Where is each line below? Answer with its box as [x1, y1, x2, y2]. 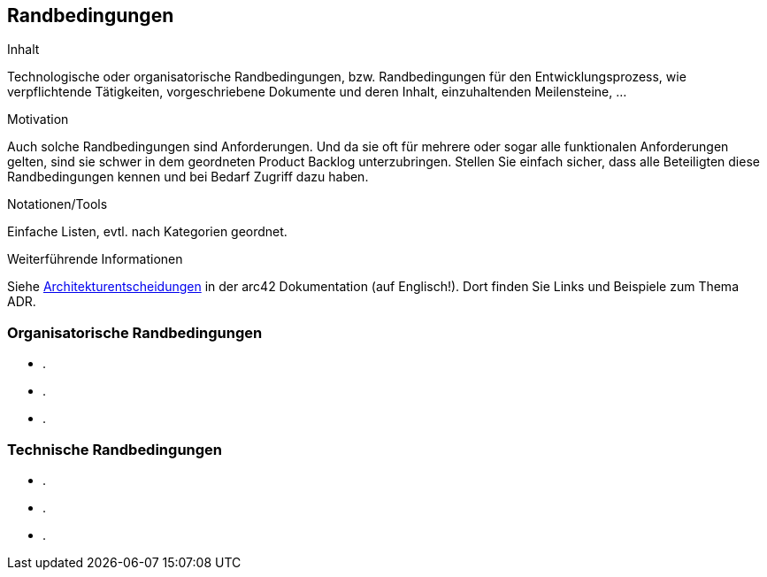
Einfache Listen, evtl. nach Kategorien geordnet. [7, 224, 288, 240]
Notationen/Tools [7, 196, 108, 212]
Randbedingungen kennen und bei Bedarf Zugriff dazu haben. [7, 169, 369, 185]
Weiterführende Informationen [7, 251, 183, 267]
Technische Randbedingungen [7, 440, 223, 458]
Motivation [7, 112, 69, 127]
